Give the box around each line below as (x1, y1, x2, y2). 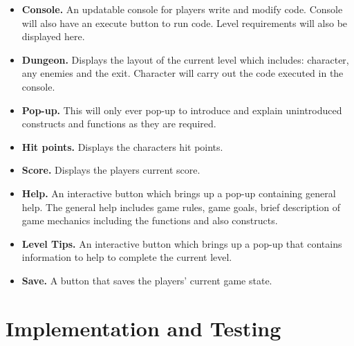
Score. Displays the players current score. (21, 163, 201, 177)
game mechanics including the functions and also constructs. (21, 213, 278, 228)
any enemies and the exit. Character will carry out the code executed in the (21, 66, 344, 80)
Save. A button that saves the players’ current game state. (21, 273, 272, 287)
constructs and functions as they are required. (21, 116, 216, 131)
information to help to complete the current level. (21, 250, 232, 264)
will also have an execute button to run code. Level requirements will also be (21, 15, 348, 30)
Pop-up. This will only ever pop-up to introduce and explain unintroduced (21, 102, 342, 117)
